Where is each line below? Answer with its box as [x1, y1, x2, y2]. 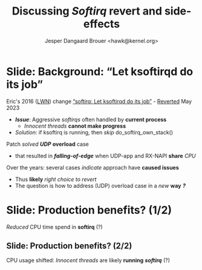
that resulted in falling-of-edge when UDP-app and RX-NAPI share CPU [15, 152, 196, 159]
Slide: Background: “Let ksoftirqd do [6, 65, 194, 78]
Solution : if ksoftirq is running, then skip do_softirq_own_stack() [15, 128, 174, 136]
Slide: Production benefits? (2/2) [6, 241, 132, 251]
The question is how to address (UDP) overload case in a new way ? [15, 182, 186, 189]
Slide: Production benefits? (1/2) [6, 203, 172, 217]
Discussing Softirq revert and [11, 4, 162, 18]
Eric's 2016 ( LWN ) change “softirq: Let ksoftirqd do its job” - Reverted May [6, 97, 192, 105]
